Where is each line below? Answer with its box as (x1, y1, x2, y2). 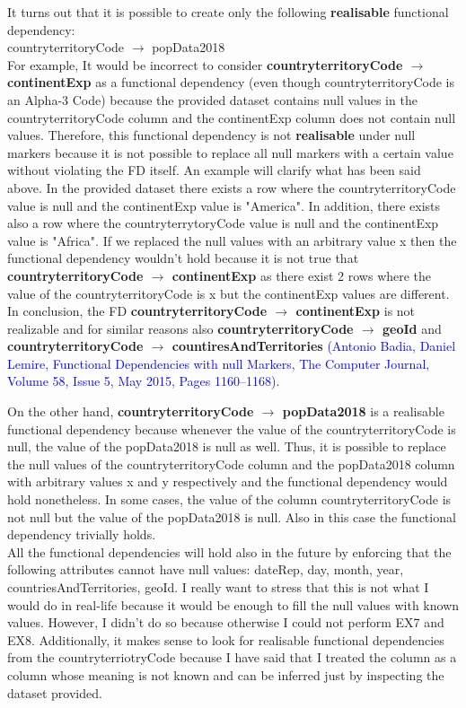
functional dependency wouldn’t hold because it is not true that (7, 249, 359, 267)
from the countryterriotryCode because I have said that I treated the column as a (7, 648, 457, 667)
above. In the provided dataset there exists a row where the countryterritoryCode (7, 178, 456, 197)
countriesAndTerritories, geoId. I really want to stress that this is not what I (7, 578, 429, 596)
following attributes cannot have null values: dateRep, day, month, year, (7, 560, 404, 579)
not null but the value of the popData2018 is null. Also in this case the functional (7, 507, 456, 526)
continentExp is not (295, 302, 416, 320)
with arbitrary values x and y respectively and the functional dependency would (7, 472, 448, 491)
